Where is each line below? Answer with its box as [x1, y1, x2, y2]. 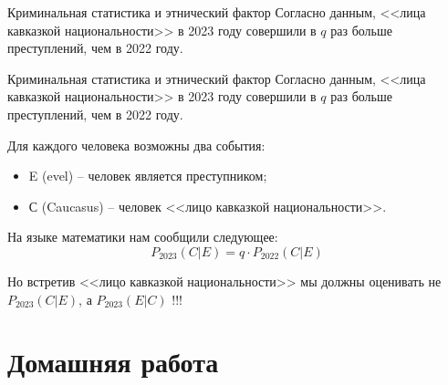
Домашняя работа [7, 343, 219, 380]
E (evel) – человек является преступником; [28, 166, 267, 185]
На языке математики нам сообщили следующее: [7, 227, 278, 246]
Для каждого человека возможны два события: [7, 135, 266, 154]
